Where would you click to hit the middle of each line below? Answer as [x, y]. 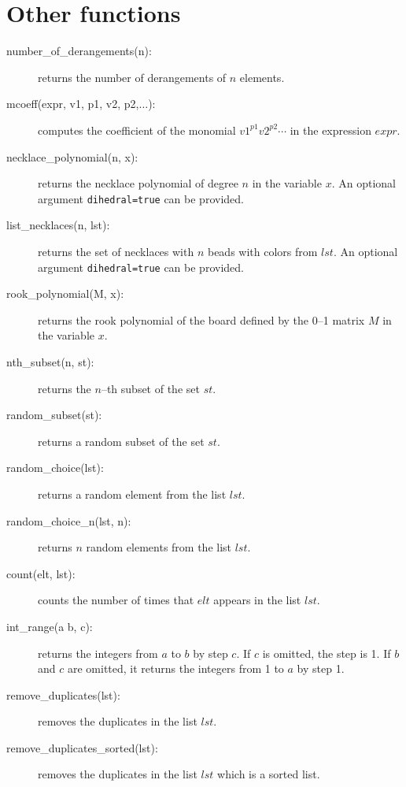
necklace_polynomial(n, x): [72, 156]
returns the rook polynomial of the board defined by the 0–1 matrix [201, 319]
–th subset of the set [150, 388]
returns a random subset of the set [121, 441]
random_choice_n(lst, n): [69, 520]
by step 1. [321, 668]
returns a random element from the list [132, 494]
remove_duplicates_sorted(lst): [82, 747]
